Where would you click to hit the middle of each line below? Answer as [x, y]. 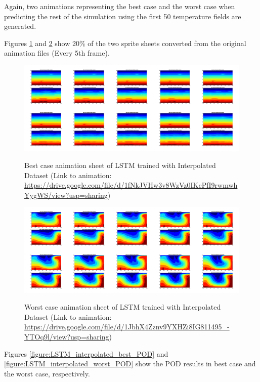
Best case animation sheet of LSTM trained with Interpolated [120, 165]
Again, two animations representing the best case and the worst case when [120, 6]
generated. [20, 26]
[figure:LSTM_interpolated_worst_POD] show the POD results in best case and [130, 364]
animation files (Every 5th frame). [57, 53]
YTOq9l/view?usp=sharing [67, 336]
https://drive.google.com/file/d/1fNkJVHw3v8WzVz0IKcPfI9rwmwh [131, 185]
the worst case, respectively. [47, 373]
